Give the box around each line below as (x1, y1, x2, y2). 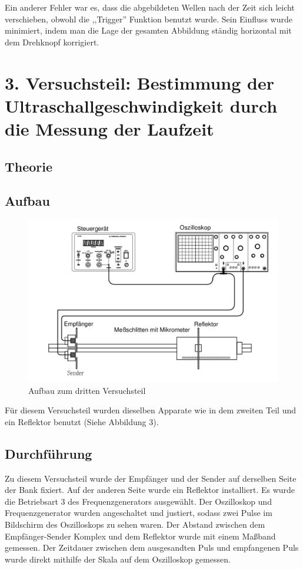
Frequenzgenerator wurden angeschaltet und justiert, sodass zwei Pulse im (5, 506, 272, 519)
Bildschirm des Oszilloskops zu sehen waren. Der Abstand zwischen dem (5, 518, 265, 530)
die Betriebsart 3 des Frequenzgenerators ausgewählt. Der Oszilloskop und (5, 495, 272, 507)
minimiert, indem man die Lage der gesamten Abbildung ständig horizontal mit (5, 24, 292, 37)
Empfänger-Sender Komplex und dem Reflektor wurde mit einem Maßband (5, 529, 276, 542)
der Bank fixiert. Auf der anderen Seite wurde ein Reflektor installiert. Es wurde (5, 484, 295, 496)
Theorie (5, 157, 53, 175)
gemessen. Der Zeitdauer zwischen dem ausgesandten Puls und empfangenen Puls (5, 541, 299, 554)
